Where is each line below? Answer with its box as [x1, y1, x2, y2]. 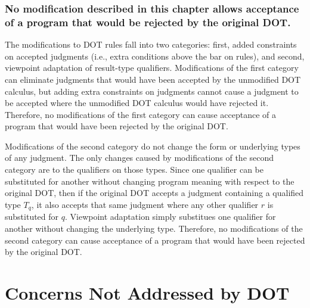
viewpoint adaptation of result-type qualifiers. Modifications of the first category [5, 61, 299, 74]
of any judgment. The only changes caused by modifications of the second [5, 151, 274, 164]
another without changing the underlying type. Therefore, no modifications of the [5, 222, 303, 234]
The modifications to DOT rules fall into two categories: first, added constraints [5, 38, 297, 51]
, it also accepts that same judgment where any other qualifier [31, 198, 259, 210]
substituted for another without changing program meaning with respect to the [5, 175, 294, 187]
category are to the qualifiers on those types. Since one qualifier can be [5, 163, 263, 176]
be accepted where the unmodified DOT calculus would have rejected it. [5, 97, 269, 109]
